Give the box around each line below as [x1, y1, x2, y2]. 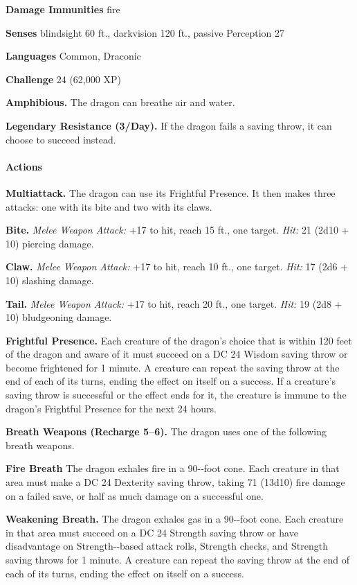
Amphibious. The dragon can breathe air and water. [6, 95, 235, 110]
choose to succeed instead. [6, 132, 116, 146]
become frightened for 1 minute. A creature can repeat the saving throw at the [6, 360, 340, 374]
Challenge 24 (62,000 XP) [6, 71, 121, 86]
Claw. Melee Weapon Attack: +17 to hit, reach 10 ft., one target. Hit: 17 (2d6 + [6, 259, 348, 274]
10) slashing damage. [6, 272, 94, 287]
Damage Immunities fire [6, 2, 120, 16]
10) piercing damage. [6, 236, 94, 250]
